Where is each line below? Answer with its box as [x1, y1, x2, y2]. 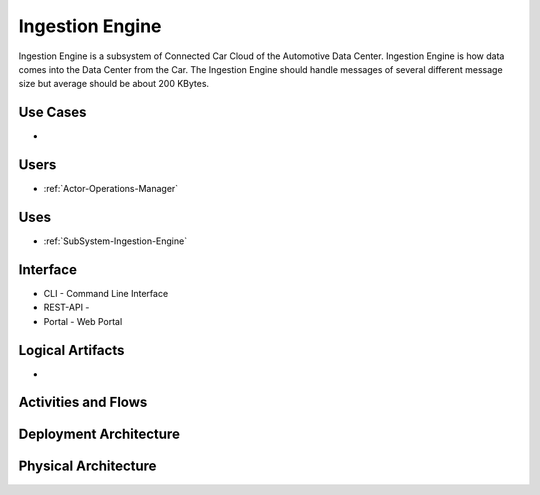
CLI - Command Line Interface [43, 287, 169, 299]
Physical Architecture [18, 458, 157, 475]
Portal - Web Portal [43, 315, 123, 327]
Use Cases [18, 104, 87, 121]
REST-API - [43, 301, 90, 314]
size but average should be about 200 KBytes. [18, 78, 210, 90]
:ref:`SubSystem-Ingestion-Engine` [43, 235, 188, 247]
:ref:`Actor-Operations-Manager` [43, 183, 179, 195]
